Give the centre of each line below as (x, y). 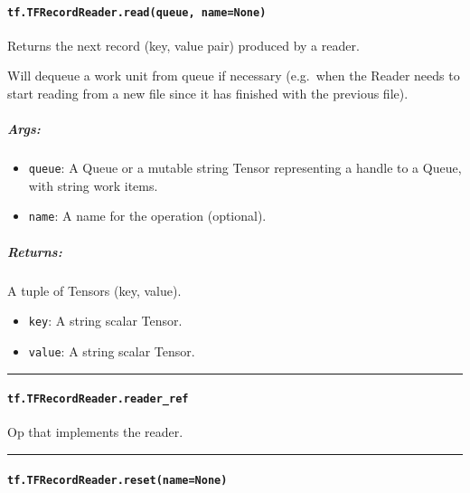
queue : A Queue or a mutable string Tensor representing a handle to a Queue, (245, 168)
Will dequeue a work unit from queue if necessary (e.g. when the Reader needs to (234, 76)
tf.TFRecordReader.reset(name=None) (117, 480)
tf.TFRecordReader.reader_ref (98, 399)
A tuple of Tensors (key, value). (94, 290)
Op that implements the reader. (95, 432)
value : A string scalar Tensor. (112, 351)
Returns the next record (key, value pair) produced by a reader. (183, 45)
